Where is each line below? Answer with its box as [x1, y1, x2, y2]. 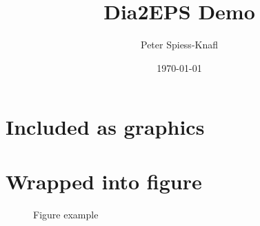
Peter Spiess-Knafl [141, 37, 218, 52]
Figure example [33, 207, 99, 221]
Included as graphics [6, 113, 205, 141]
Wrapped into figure [6, 167, 202, 195]
